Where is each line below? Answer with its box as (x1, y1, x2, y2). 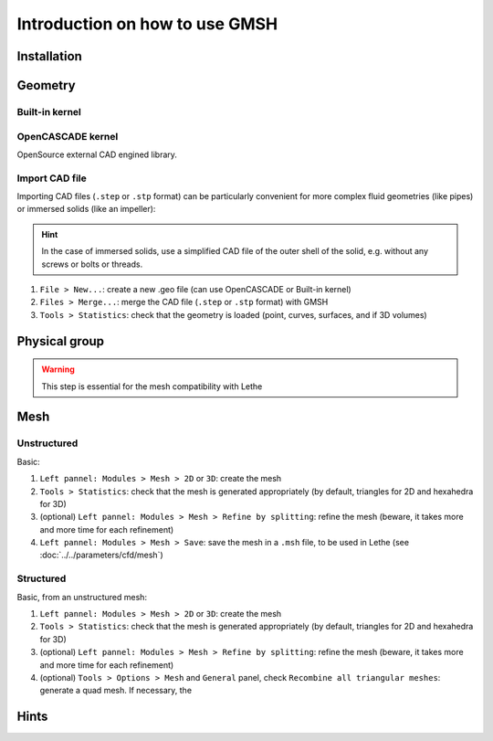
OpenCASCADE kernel (16, 130, 119, 143)
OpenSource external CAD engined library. (16, 149, 178, 160)
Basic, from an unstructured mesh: (16, 591, 148, 602)
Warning (41, 364, 75, 375)
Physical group (16, 333, 105, 349)
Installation (16, 48, 82, 64)
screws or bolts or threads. (41, 259, 143, 270)
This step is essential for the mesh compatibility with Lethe (41, 380, 263, 392)
